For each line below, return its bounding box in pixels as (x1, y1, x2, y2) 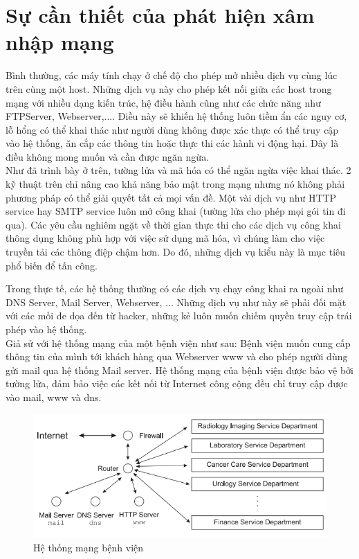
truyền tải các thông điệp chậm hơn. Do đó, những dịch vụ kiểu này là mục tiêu (6, 245, 346, 259)
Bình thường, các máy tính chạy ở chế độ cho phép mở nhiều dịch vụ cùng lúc (6, 68, 338, 82)
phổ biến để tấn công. (6, 258, 98, 272)
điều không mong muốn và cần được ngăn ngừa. (6, 149, 210, 163)
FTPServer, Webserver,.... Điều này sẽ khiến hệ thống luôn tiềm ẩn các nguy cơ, (6, 109, 347, 123)
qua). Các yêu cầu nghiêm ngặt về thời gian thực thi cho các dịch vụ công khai (6, 217, 341, 231)
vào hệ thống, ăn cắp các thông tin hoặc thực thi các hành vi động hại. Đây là (6, 136, 339, 150)
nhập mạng (6, 28, 114, 56)
